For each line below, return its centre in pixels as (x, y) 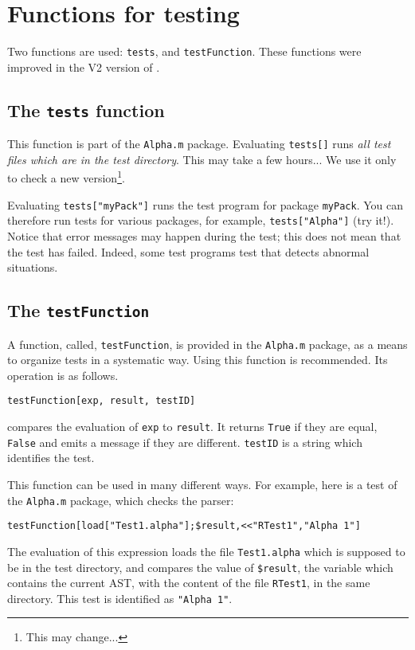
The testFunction (78, 310)
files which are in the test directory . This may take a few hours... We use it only (202, 159)
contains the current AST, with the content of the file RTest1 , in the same (189, 583)
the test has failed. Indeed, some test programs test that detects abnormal (188, 251)
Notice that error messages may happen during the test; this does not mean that (204, 235)
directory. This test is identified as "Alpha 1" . (120, 598)
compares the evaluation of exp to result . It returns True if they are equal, (192, 427)
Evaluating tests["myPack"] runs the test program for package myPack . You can (205, 204)
